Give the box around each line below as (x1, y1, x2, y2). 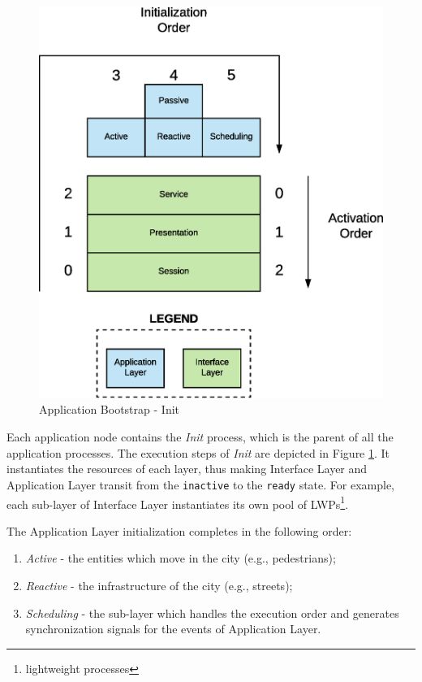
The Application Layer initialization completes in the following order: (6, 522, 352, 539)
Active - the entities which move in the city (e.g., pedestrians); (25, 550, 336, 567)
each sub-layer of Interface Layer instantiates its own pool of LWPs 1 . (6, 493, 349, 512)
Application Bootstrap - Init (39, 401, 179, 418)
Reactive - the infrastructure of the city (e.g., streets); (25, 576, 293, 593)
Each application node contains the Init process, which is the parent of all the (6, 428, 394, 445)
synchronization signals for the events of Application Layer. (25, 620, 321, 637)
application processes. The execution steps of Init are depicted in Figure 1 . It (6, 444, 390, 461)
